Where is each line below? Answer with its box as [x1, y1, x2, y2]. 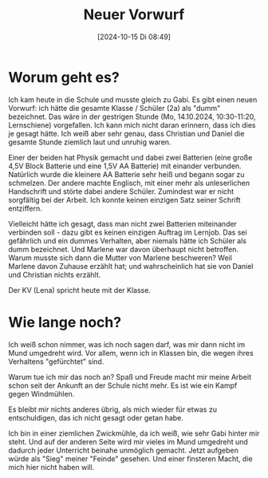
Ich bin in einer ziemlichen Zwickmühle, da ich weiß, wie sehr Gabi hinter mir [8, 429, 260, 438]
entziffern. [8, 203, 42, 213]
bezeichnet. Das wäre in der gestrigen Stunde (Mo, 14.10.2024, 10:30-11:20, [8, 112, 257, 121]
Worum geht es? [8, 68, 120, 86]
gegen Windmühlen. [8, 389, 75, 398]
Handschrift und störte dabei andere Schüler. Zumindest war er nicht [8, 186, 235, 196]
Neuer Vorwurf [83, 6, 185, 24]
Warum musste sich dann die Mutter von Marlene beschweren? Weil [8, 253, 233, 263]
